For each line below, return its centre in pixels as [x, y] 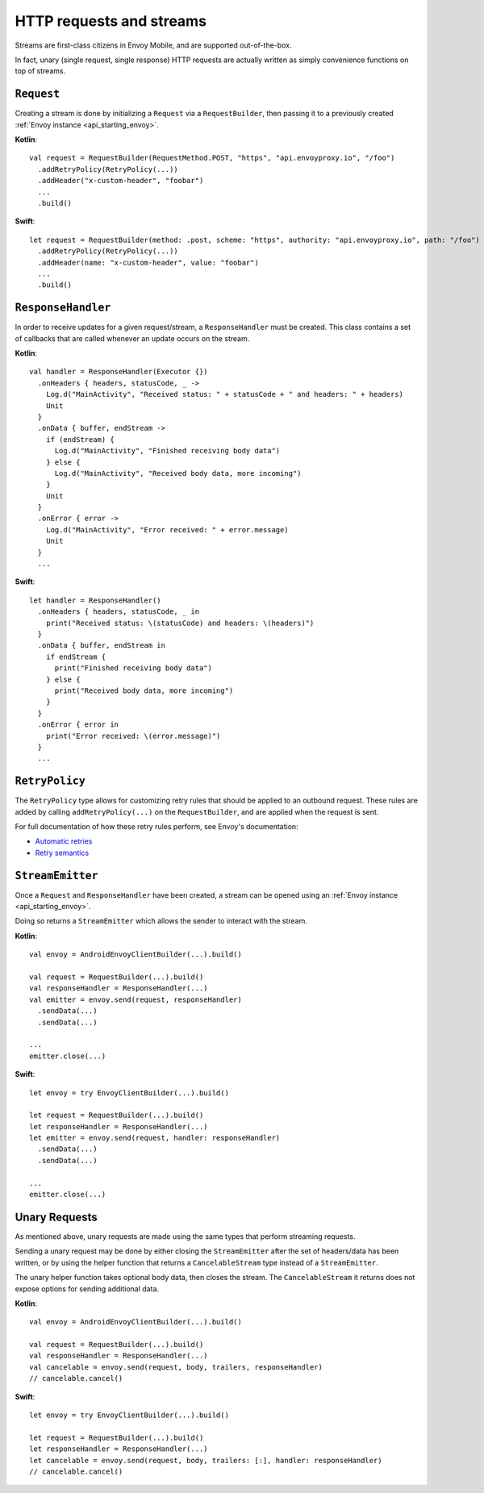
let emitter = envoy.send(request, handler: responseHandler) [155, 1138]
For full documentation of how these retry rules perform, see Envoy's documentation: [156, 826]
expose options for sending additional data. [87, 1289]
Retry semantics [62, 853]
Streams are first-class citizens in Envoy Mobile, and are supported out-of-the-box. [153, 45]
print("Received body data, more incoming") [144, 690]
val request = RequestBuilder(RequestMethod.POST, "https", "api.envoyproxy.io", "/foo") [212, 158]
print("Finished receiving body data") [134, 668]
